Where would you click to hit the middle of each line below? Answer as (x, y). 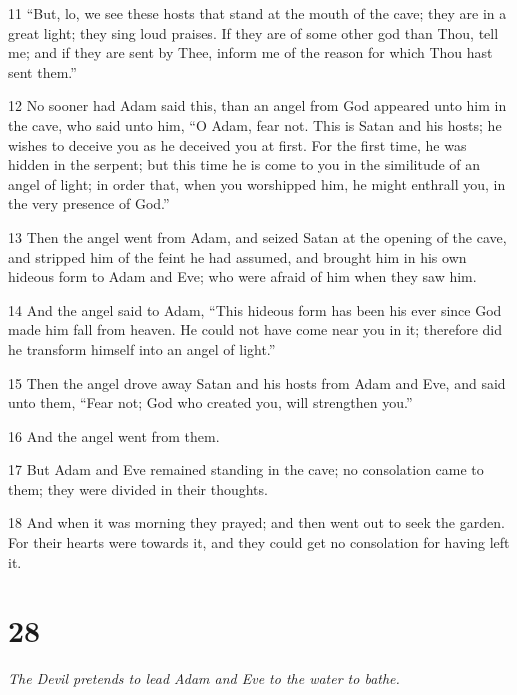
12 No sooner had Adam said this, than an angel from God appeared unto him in (257, 105)
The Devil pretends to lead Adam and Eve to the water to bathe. (204, 678)
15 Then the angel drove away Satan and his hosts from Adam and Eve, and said (257, 382)
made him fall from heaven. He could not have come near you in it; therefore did (255, 329)
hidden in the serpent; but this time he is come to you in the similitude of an (244, 164)
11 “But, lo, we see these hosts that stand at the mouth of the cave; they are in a (257, 13)
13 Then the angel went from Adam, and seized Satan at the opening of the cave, (257, 236)
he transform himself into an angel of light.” (142, 348)
